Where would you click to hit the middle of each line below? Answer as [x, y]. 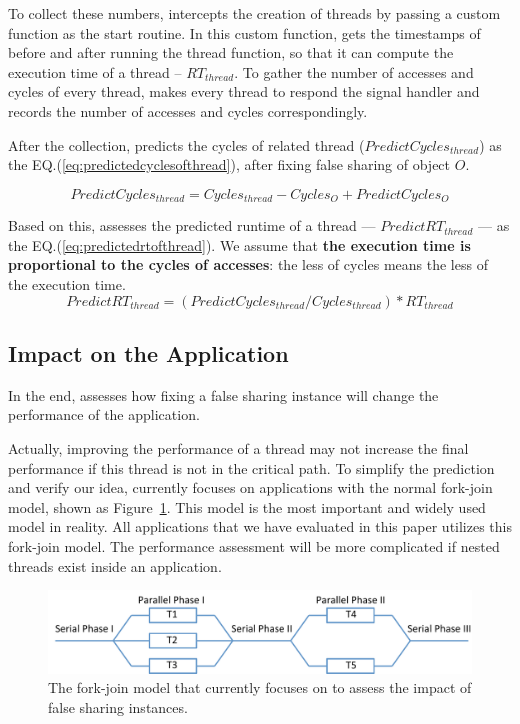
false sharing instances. [118, 706]
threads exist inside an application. [115, 565]
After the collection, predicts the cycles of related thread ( [186, 144]
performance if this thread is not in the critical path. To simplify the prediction [251, 467]
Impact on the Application [148, 352]
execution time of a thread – [95, 71]
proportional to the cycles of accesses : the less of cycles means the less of [248, 264]
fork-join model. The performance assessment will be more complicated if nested [254, 545]
